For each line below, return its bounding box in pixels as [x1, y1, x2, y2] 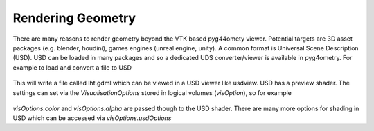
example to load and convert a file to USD [12, 63, 132, 72]
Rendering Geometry [12, 10, 136, 26]
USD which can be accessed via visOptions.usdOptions [12, 114, 172, 122]
